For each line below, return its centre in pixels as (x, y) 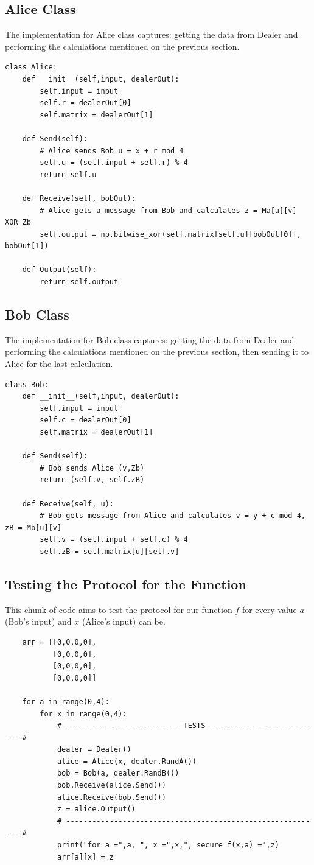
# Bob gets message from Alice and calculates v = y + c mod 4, (173, 516)
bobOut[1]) (27, 246)
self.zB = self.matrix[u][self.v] (110, 551)
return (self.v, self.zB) (92, 480)
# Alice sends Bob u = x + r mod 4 (112, 151)
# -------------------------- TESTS (131, 726)
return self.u (68, 174)
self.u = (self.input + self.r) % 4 (114, 163)
